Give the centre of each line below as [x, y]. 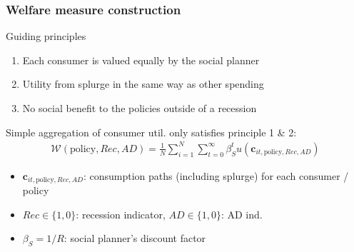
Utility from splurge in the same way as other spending [143, 84]
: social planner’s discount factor [135, 238]
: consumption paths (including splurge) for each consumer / [216, 175]
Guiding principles [46, 36]
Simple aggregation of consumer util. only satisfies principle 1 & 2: [151, 132]
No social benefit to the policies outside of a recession [140, 108]
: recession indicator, [121, 214]
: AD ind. [242, 214]
